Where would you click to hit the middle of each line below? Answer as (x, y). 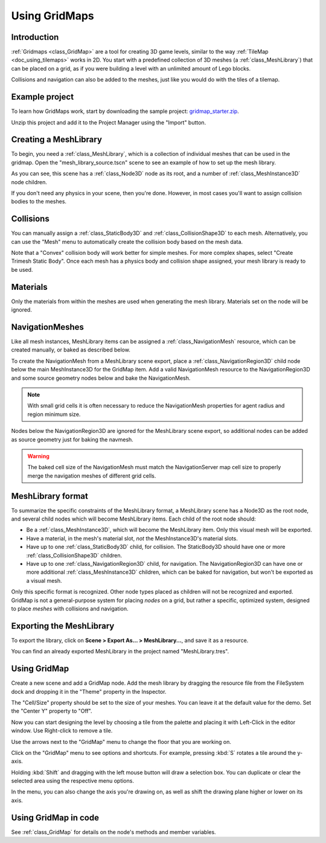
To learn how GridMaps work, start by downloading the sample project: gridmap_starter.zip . (125, 111)
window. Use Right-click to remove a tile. (62, 731)
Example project (43, 97)
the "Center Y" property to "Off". (52, 711)
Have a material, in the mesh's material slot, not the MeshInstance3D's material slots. (132, 538)
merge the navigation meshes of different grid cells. (92, 476)
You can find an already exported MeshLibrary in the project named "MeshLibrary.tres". (120, 652)
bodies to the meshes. (39, 202)
